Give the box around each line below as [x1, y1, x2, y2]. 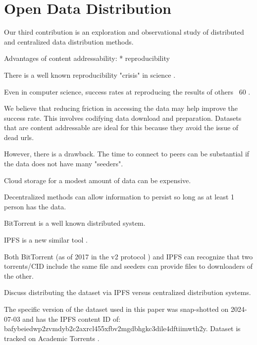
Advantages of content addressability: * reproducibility [4, 53, 170, 63]
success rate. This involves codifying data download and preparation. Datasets [4, 112, 242, 123]
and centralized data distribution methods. [4, 36, 134, 47]
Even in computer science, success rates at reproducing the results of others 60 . [4, 86, 251, 97]
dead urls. [4, 132, 34, 142]
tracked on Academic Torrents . [4, 333, 100, 343]
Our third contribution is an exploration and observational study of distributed [4, 27, 244, 37]
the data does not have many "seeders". [4, 158, 123, 169]
